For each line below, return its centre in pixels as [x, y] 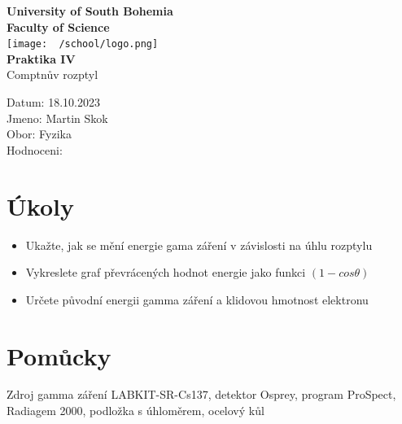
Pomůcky [59, 355]
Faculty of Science [58, 26]
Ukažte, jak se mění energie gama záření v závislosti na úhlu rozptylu [199, 245]
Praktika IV [41, 58]
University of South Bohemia [90, 11]
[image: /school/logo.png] [83, 44]
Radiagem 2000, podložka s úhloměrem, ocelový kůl [135, 411]
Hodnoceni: [35, 149]
